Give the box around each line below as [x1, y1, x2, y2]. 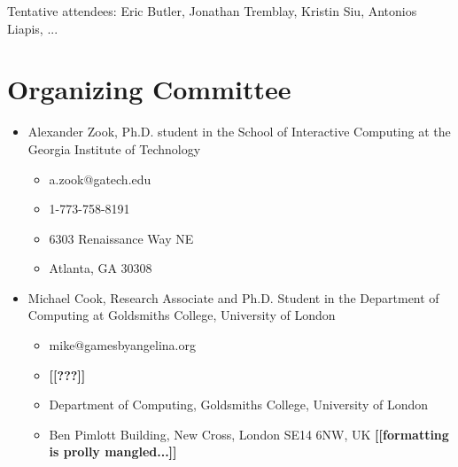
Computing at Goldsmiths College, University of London [27, 306, 336, 324]
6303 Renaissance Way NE [49, 229, 194, 247]
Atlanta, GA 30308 [49, 259, 152, 277]
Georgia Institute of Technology [27, 139, 201, 158]
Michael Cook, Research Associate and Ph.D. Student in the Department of [27, 288, 439, 307]
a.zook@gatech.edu [49, 169, 151, 188]
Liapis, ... [7, 19, 58, 37]
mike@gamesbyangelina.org [49, 336, 196, 354]
